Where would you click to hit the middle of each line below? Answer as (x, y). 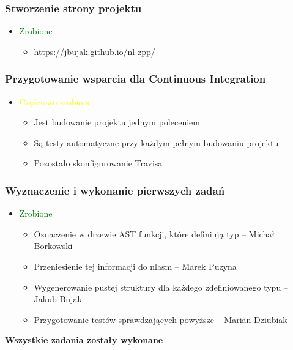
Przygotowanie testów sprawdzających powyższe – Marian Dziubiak (161, 319)
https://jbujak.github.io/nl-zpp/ (95, 51)
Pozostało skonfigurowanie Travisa (98, 163)
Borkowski (53, 246)
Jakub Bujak (58, 299)
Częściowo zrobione (55, 101)
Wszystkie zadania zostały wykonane (84, 340)
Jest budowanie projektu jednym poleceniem (117, 122)
